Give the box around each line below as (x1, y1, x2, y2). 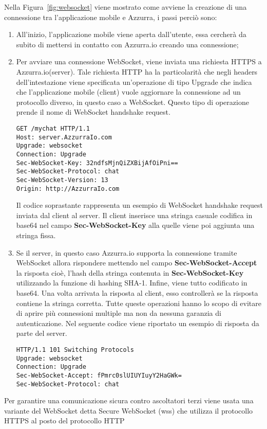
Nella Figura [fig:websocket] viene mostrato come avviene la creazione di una (4, 2, 247, 12)
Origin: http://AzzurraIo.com (16, 185, 120, 192)
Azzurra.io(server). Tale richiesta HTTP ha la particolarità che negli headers (16, 66, 258, 77)
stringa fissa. (16, 229, 56, 240)
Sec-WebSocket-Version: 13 (16, 176, 108, 184)
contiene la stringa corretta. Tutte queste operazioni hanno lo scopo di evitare (16, 297, 261, 308)
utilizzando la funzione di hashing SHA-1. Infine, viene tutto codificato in (16, 277, 247, 288)
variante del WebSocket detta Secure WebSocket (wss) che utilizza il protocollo (4, 405, 253, 416)
